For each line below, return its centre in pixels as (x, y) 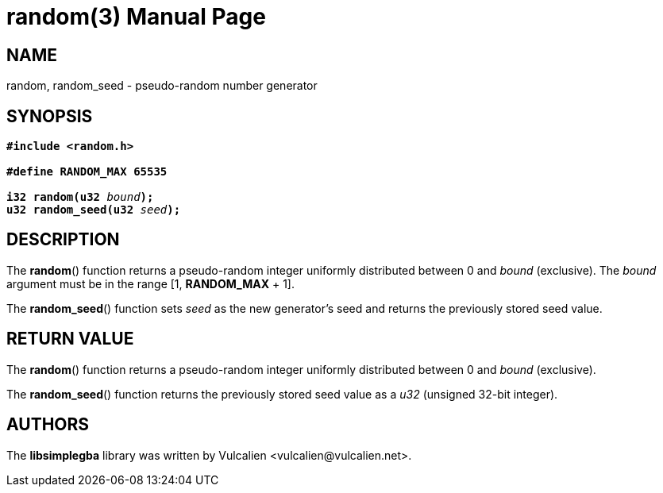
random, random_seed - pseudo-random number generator (162, 86)
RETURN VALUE (70, 339)
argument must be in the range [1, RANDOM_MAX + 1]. (150, 283)
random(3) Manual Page (136, 17)
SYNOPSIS (50, 116)
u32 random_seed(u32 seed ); (94, 210)
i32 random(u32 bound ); (80, 197)
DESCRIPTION (63, 240)
